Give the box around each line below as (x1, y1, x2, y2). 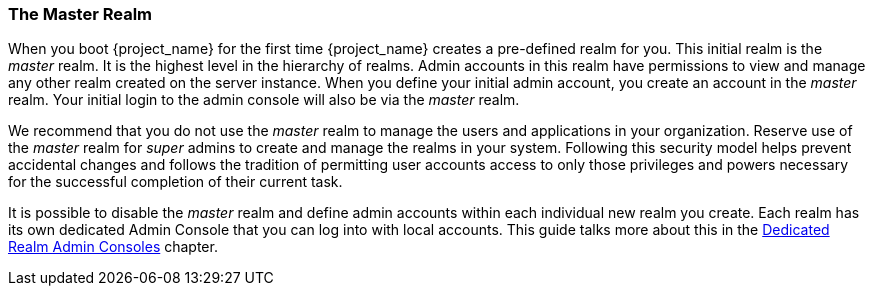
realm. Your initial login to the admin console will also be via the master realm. (8, 91, 520, 109)
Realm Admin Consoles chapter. (8, 238, 218, 256)
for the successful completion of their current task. (8, 173, 343, 191)
